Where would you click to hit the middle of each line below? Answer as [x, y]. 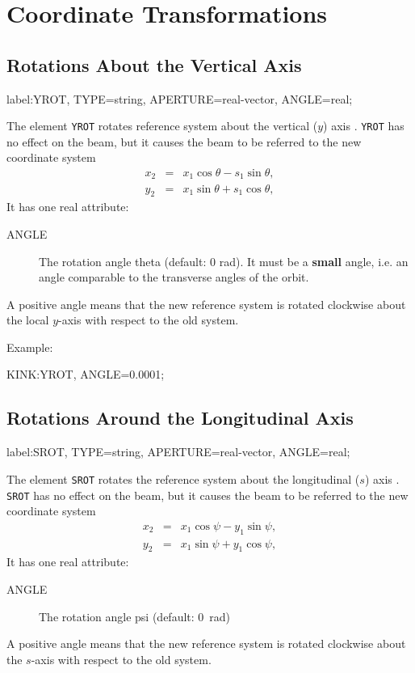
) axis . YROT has [364, 126]
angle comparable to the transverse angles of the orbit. [174, 277]
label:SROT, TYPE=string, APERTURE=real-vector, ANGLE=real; [178, 452]
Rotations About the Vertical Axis [154, 64]
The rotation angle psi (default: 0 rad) [135, 616]
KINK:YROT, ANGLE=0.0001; [86, 374]
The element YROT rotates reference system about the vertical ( [162, 126]
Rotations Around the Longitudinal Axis [180, 418]
